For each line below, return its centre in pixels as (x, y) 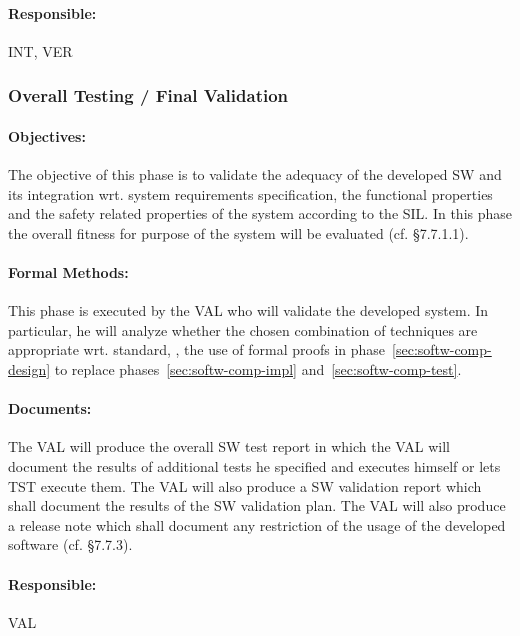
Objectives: (47, 135)
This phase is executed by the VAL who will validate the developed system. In (248, 310)
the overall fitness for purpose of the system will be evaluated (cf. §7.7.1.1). (238, 232)
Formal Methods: (68, 272)
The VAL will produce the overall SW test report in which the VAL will (229, 446)
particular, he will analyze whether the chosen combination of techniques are (243, 329)
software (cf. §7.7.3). (70, 544)
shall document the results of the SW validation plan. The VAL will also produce (257, 505)
